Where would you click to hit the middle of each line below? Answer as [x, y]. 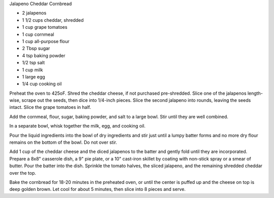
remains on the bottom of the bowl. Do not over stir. [63, 142]
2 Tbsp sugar [36, 49]
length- [255, 93]
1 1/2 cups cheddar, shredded [53, 20]
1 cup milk [32, 70]
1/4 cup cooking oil [42, 84]
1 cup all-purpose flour [46, 41]
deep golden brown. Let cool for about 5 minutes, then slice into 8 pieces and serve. [97, 189]
